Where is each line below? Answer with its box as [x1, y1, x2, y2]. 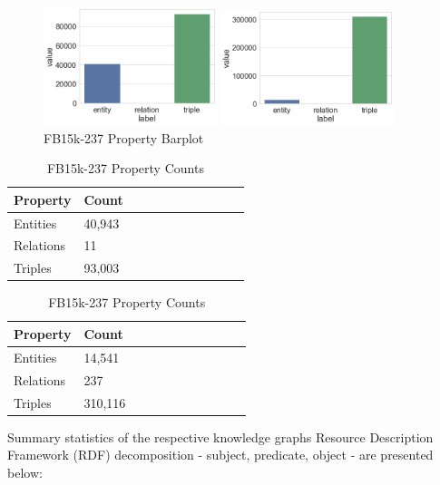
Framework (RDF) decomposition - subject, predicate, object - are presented [7, 445, 434, 464]
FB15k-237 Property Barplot [44, 128, 204, 147]
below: [7, 462, 43, 481]
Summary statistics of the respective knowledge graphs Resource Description [7, 427, 434, 446]
